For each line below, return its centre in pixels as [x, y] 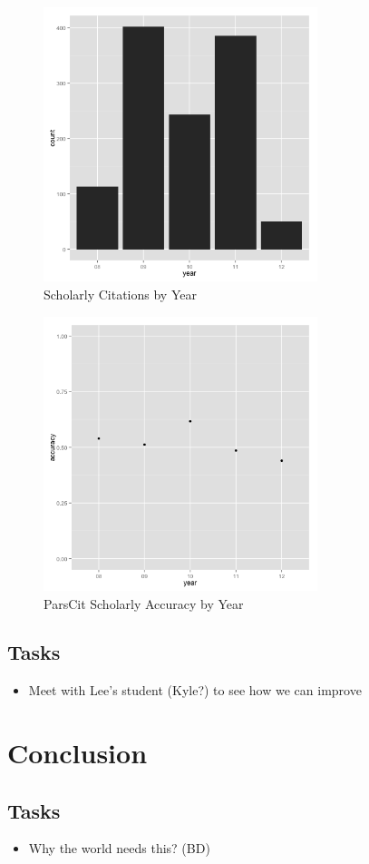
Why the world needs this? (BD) [119, 848]
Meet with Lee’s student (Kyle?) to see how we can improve [195, 690]
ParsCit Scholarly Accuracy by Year [144, 603]
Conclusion [78, 753]
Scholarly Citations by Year [120, 294]
